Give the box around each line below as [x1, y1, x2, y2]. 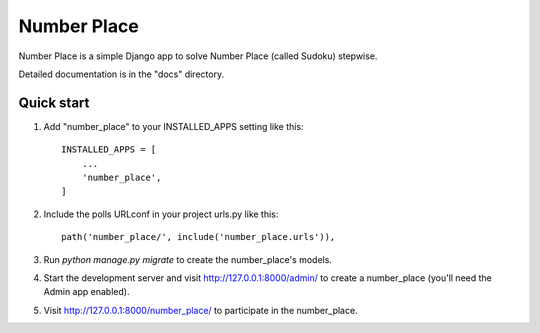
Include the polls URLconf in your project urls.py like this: [43, 208, 279, 220]
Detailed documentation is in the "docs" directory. [18, 68, 225, 80]
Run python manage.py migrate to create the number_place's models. [43, 253, 332, 265]
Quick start [18, 94, 90, 111]
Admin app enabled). [43, 286, 130, 298]
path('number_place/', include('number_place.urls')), [61, 231, 336, 243]
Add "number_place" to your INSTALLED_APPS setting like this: [43, 120, 304, 132]
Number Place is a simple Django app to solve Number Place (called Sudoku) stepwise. [18, 50, 378, 62]
